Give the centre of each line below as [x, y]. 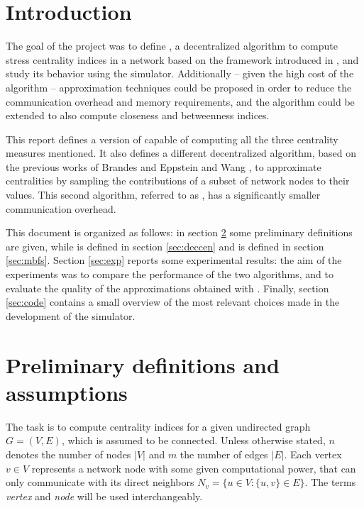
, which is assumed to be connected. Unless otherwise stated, [193, 440]
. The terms [330, 482]
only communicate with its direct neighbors [100, 482]
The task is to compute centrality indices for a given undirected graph [158, 426]
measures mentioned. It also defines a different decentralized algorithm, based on [181, 153]
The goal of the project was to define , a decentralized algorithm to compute [172, 46]
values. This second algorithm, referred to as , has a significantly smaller [163, 195]
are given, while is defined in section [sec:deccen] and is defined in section [165, 246]
